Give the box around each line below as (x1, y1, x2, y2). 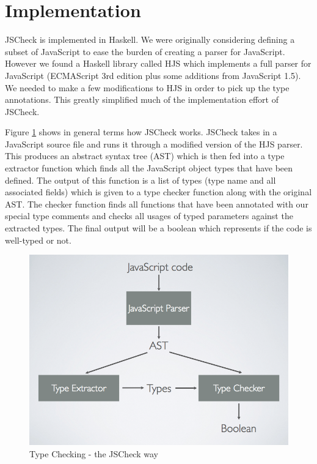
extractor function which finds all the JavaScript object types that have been (5, 162, 293, 174)
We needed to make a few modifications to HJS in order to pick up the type (5, 81, 290, 94)
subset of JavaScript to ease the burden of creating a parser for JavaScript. (5, 45, 285, 58)
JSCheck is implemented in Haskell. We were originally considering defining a (5, 33, 295, 46)
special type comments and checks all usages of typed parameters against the (5, 209, 293, 222)
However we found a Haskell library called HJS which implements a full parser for (5, 57, 312, 70)
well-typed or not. (5, 233, 71, 246)
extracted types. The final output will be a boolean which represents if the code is (5, 222, 312, 234)
